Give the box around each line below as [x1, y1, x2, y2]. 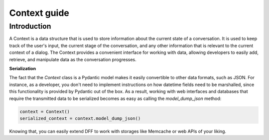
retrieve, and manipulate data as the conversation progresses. [9, 56, 136, 62]
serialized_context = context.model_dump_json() [19, 115, 141, 121]
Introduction [9, 22, 51, 31]
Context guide [9, 7, 69, 18]
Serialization [9, 65, 36, 71]
